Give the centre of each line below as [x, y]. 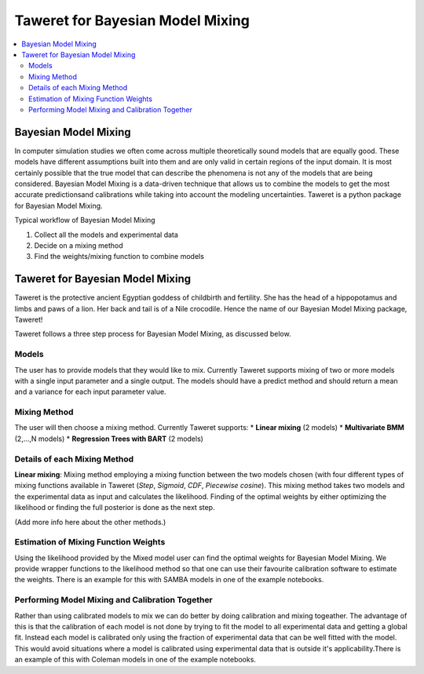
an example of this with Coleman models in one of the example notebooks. [135, 660]
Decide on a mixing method [79, 245]
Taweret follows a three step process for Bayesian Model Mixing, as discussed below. [153, 334]
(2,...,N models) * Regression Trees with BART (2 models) [109, 439]
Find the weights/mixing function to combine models [119, 257]
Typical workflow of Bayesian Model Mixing [85, 220]
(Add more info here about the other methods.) [90, 522]
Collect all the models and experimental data [106, 235]
